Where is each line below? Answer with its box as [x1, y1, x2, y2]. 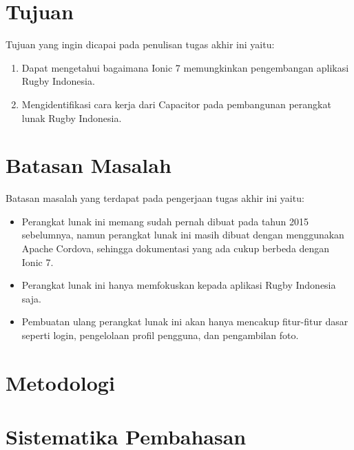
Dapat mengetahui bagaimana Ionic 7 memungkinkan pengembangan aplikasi [21, 60, 349, 74]
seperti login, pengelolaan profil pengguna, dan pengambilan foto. [21, 327, 299, 342]
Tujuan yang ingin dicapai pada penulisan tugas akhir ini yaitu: [6, 37, 275, 52]
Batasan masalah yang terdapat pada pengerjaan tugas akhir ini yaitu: [6, 191, 304, 205]
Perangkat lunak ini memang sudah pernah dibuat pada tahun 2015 [21, 214, 309, 228]
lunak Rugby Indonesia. [21, 110, 122, 125]
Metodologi [6, 368, 115, 396]
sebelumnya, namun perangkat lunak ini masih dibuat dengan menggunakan [21, 227, 344, 242]
